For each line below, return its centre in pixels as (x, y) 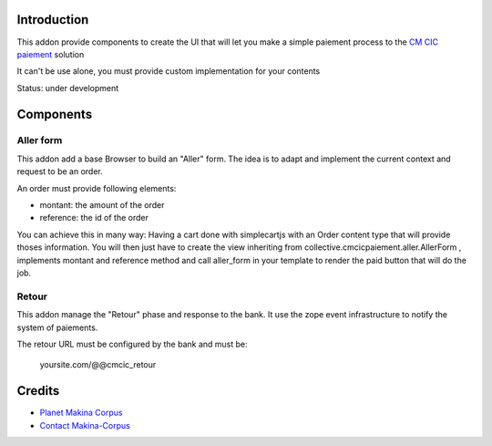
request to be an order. (60, 171)
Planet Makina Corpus (81, 413)
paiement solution (51, 54)
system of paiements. (57, 327)
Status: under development (68, 88)
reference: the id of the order (94, 218)
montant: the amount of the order (102, 205)
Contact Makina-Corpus (85, 425)
